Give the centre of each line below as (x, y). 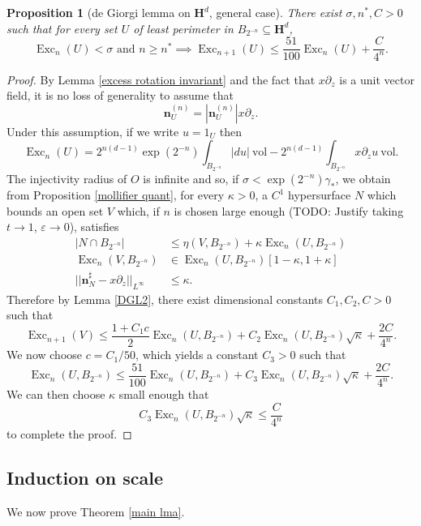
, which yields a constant (197, 355)
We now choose (45, 355)
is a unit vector (377, 79)
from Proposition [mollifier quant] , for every (116, 195)
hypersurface (320, 195)
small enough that (164, 394)
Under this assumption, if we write (93, 131)
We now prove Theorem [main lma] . (96, 511)
